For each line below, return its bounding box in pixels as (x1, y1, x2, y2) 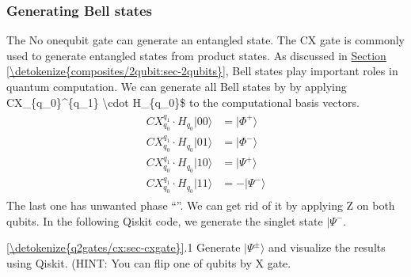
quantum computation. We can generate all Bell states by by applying (6, 78, 347, 94)
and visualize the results (268, 239, 386, 256)
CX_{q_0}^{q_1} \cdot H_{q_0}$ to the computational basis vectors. (6, 93, 360, 110)
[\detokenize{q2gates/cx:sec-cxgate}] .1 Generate (6, 239, 241, 256)
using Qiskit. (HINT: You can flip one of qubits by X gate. (6, 254, 291, 271)
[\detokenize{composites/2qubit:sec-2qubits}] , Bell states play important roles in (6, 63, 398, 79)
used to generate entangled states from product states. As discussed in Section (6, 47, 386, 63)
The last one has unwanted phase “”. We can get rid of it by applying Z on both (6, 196, 395, 213)
